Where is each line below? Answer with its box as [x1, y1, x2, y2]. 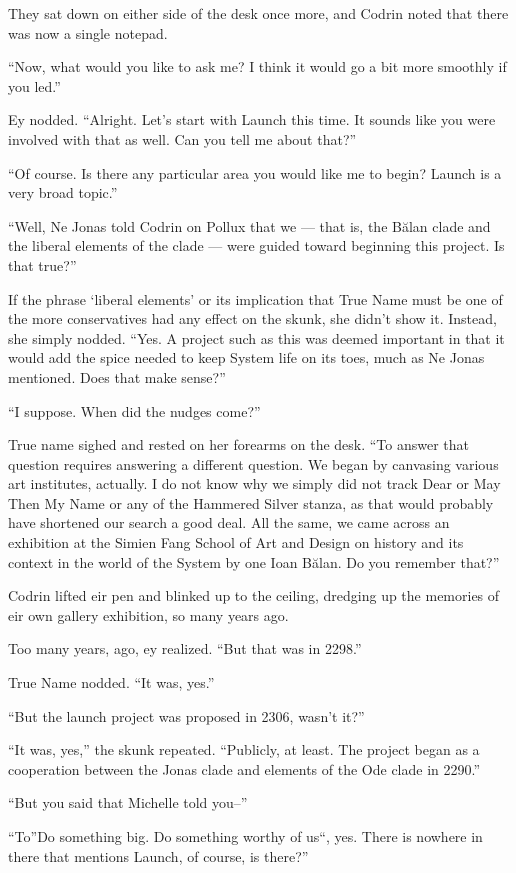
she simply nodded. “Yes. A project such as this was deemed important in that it [8, 327, 505, 348]
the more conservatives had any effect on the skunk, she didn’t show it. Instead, [8, 308, 497, 329]
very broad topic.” [8, 182, 118, 203]
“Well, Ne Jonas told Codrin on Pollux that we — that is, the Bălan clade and [8, 215, 491, 236]
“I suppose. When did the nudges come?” [8, 400, 261, 421]
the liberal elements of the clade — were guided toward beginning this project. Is [8, 235, 505, 256]
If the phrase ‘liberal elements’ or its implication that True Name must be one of [8, 288, 503, 309]
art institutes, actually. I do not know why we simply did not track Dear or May [8, 473, 501, 494]
